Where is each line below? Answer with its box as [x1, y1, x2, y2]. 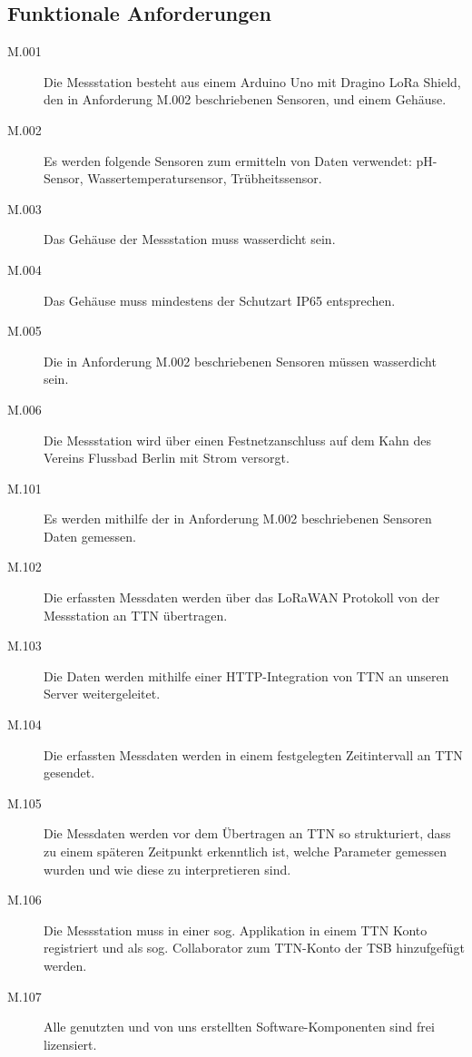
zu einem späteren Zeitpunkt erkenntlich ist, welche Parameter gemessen [44, 842, 447, 861]
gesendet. [44, 763, 95, 782]
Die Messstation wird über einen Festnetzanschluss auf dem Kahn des [44, 430, 431, 449]
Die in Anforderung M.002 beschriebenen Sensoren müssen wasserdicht [44, 351, 437, 370]
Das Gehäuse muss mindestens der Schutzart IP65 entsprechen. [44, 290, 396, 309]
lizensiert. [44, 1034, 97, 1053]
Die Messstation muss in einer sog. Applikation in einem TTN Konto [44, 920, 428, 939]
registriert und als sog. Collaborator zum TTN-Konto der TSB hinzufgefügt [44, 938, 465, 957]
